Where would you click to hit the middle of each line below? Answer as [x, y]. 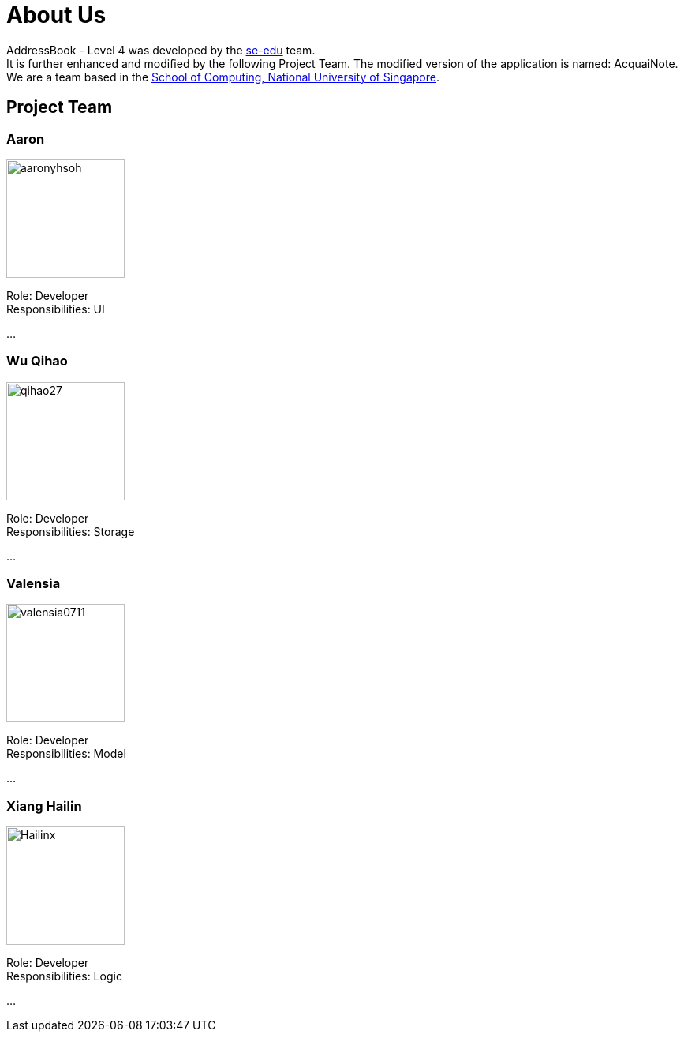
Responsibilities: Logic [64, 976]
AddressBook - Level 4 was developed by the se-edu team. [161, 50]
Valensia [34, 584]
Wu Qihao [37, 361]
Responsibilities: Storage [71, 531]
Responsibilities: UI [56, 309]
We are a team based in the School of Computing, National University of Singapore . [223, 77]
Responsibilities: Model [66, 754]
